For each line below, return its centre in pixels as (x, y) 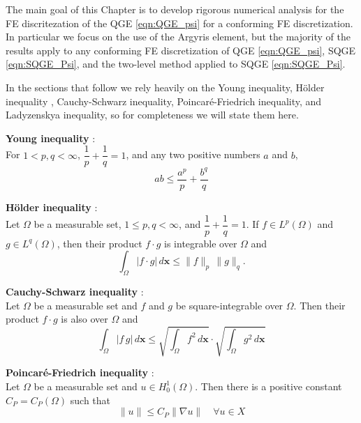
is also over (84, 319)
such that (90, 400)
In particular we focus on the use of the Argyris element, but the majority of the (178, 37)
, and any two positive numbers (193, 154)
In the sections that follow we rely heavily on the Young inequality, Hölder (165, 87)
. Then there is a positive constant (268, 386)
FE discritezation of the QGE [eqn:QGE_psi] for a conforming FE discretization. (179, 23)
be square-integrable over (229, 305)
